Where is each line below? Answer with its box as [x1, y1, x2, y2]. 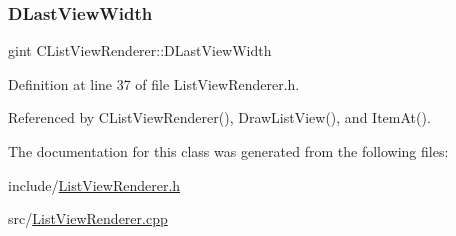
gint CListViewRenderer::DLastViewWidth [8, 40, 272, 61]
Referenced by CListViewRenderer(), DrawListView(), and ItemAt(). [8, 107, 431, 128]
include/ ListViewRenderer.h [8, 174, 181, 195]
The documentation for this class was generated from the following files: [8, 141, 449, 161]
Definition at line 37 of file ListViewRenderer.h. [8, 73, 300, 94]
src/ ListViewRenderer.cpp [8, 208, 168, 229]
